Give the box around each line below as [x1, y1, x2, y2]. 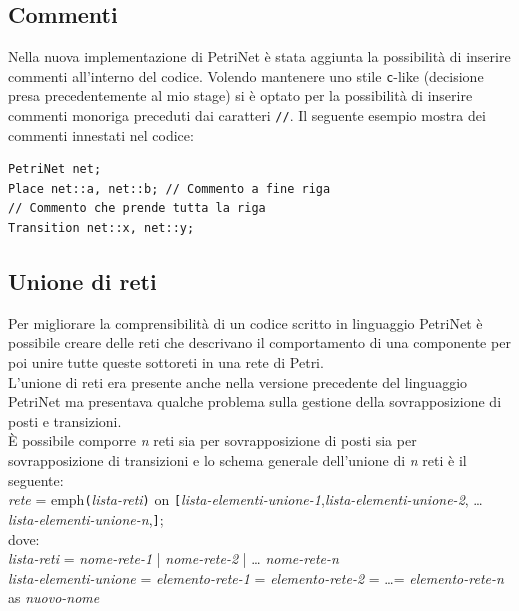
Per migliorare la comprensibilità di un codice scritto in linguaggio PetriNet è [8, 312, 483, 333]
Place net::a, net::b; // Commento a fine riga [8, 181, 331, 196]
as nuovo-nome [8, 587, 100, 608]
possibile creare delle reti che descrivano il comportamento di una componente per [8, 332, 511, 353]
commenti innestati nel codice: [8, 124, 194, 145]
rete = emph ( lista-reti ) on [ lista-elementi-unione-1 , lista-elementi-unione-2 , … [8, 489, 483, 510]
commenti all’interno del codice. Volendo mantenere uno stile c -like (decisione [8, 65, 484, 86]
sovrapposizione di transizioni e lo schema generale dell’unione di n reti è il [8, 450, 467, 471]
